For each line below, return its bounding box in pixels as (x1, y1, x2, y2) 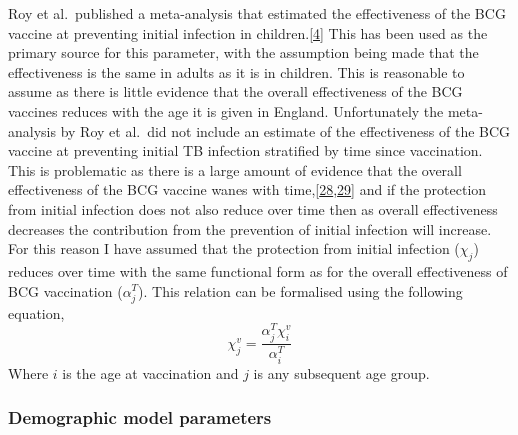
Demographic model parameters (8, 405, 272, 430)
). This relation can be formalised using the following (138, 280, 463, 301)
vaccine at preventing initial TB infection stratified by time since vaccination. (8, 140, 483, 161)
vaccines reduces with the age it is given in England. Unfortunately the (8, 100, 444, 121)
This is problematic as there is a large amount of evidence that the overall (8, 159, 462, 180)
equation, (8, 302, 65, 323)
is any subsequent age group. (253, 362, 430, 383)
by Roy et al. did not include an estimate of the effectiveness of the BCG (60, 120, 511, 141)
